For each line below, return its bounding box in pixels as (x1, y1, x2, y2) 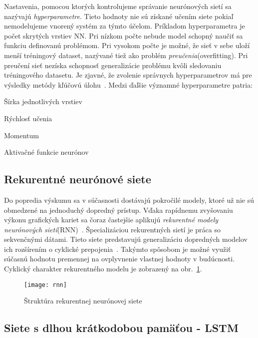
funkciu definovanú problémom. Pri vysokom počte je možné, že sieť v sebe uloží (4, 40, 250, 51)
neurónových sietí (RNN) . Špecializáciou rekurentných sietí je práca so (4, 224, 221, 234)
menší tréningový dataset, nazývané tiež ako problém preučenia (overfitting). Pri (4, 50, 248, 60)
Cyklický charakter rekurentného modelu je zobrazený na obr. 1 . (4, 263, 202, 274)
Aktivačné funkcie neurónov (4, 147, 89, 157)
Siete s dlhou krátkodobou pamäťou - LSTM (4, 320, 239, 335)
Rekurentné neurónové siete (4, 171, 151, 187)
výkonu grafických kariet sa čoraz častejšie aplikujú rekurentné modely (4, 214, 219, 225)
